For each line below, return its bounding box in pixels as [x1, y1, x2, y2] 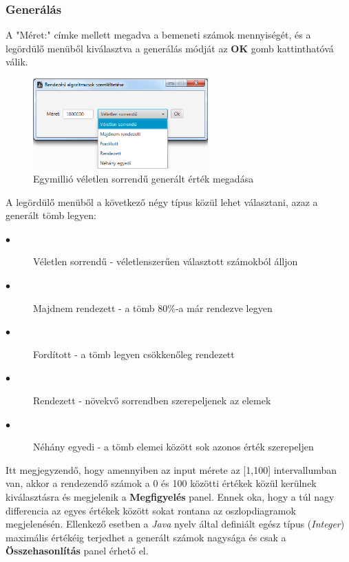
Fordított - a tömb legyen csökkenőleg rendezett [33, 346, 235, 361]
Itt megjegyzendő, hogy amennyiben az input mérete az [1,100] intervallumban [6, 462, 337, 477]
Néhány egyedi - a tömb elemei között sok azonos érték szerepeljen [33, 439, 314, 454]
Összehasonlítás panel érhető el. [6, 543, 149, 558]
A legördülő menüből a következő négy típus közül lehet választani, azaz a [6, 194, 318, 209]
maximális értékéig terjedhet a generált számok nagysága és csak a [6, 530, 286, 544]
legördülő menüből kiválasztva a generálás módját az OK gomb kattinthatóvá [6, 41, 334, 55]
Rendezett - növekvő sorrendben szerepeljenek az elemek [33, 393, 271, 407]
